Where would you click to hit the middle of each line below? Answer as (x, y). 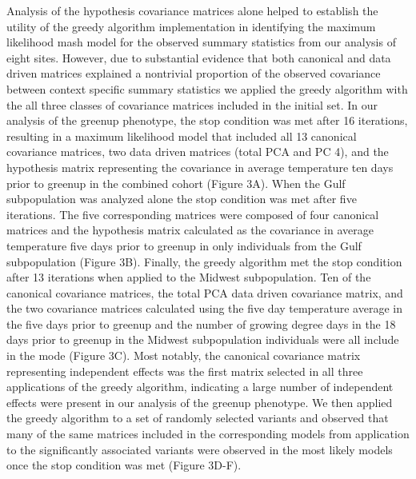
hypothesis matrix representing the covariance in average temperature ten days (200, 167)
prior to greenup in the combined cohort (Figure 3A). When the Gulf (176, 183)
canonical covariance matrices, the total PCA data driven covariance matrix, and (205, 292)
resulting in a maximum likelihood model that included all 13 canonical (182, 136)
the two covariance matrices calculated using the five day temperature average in (204, 308)
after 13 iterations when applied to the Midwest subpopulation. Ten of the (189, 277)
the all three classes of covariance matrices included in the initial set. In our (192, 104)
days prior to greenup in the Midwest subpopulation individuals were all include (203, 339)
